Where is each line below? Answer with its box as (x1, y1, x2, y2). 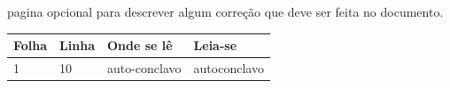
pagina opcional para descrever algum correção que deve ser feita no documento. (7, 3, 444, 20)
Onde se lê (106, 36, 173, 55)
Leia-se (193, 36, 237, 55)
